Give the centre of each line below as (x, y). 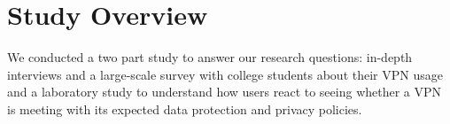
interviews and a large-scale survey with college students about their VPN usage (225, 74)
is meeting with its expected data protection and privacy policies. (185, 108)
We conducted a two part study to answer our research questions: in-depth (210, 57)
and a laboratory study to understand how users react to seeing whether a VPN (225, 92)
